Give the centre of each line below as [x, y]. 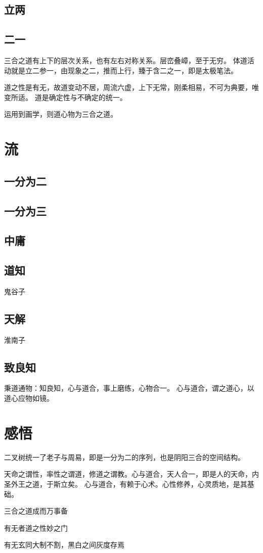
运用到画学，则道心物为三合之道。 [61, 114]
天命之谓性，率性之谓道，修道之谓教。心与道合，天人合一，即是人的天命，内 [131, 474]
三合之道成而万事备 [36, 511]
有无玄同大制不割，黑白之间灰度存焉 [64, 545]
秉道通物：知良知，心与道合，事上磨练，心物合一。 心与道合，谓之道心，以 [129, 388]
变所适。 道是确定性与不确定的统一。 [65, 97]
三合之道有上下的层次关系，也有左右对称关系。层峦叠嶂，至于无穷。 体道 [126, 60]
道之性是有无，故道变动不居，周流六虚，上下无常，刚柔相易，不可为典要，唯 [131, 87]
